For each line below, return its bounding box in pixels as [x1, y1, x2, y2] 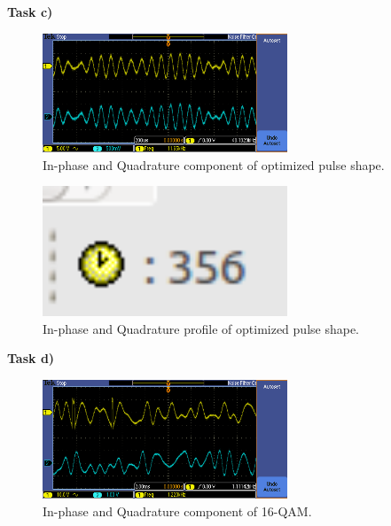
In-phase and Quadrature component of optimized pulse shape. [43, 155, 385, 174]
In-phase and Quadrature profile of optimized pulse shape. [43, 319, 359, 337]
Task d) [7, 349, 55, 367]
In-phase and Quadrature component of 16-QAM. [43, 501, 312, 520]
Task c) [7, 3, 53, 20]
